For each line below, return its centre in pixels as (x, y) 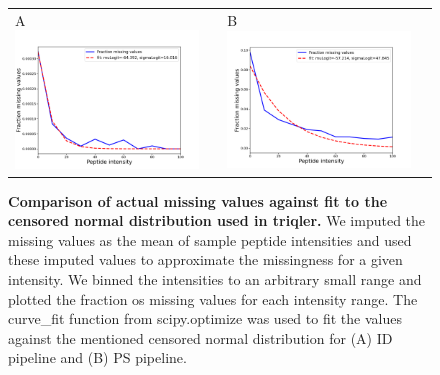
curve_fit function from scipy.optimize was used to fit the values (205, 318)
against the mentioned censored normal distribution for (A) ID (200, 337)
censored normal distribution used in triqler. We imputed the (217, 220)
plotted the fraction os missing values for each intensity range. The (213, 298)
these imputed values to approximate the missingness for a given (205, 259)
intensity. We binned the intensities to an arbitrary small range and (215, 279)
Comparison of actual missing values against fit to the (198, 200)
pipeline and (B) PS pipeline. (97, 357)
